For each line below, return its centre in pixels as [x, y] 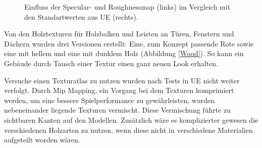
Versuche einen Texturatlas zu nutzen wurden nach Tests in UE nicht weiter [122, 80]
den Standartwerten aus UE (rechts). [81, 16]
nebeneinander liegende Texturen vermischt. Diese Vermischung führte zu [118, 110]
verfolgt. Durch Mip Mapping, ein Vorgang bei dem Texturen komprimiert [119, 90]
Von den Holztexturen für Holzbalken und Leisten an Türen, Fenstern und [119, 34]
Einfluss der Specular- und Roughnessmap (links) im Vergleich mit [127, 7]
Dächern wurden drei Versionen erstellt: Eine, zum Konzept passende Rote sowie [129, 43]
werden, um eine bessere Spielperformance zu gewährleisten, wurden [109, 100]
